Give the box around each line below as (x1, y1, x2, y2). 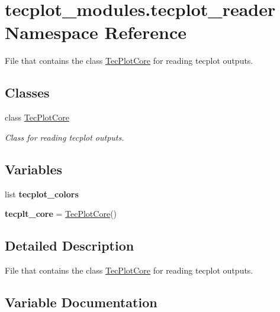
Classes (5, 83, 50, 102)
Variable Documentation (5, 292, 157, 311)
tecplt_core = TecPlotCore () (5, 207, 117, 220)
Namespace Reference (5, 20, 186, 44)
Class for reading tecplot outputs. (5, 131, 124, 143)
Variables (5, 160, 63, 178)
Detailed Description (5, 236, 134, 255)
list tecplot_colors (5, 187, 79, 200)
